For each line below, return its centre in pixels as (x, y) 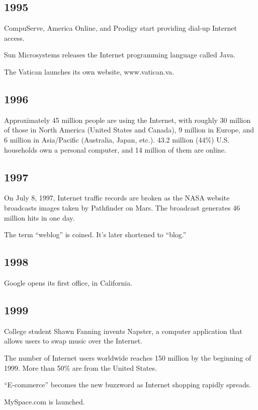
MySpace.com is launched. (45, 401)
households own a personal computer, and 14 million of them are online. (115, 149)
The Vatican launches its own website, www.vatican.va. (89, 71)
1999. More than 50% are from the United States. (80, 367)
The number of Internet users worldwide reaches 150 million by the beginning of (128, 357)
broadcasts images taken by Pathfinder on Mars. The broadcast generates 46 (122, 207)
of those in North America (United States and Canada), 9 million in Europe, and (129, 130)
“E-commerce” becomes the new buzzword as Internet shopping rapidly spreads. (128, 385)
